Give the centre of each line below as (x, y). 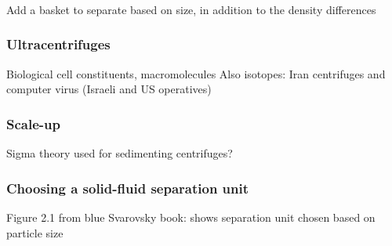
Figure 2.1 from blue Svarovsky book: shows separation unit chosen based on (191, 217)
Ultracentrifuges (58, 44)
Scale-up (33, 123)
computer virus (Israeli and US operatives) (109, 89)
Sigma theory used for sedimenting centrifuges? (120, 153)
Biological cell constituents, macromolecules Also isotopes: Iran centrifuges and (196, 73)
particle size (35, 232)
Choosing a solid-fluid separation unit (128, 188)
